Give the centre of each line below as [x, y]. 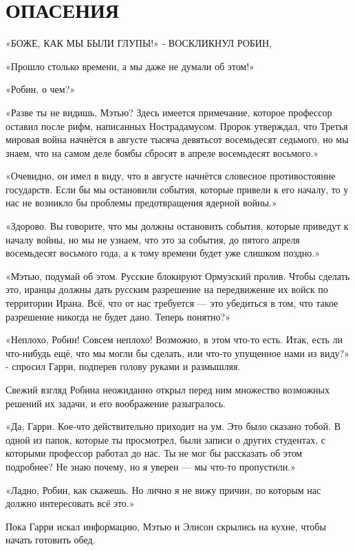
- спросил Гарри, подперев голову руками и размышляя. [123, 366]
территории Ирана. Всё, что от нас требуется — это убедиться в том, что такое [172, 303]
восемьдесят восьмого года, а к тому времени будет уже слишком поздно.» [163, 253]
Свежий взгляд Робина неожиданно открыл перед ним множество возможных [168, 389]
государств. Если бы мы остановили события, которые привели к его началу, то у [177, 189]
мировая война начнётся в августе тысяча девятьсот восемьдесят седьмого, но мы [177, 139]
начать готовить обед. [51, 540]
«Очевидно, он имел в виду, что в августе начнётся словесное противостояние [171, 176]
